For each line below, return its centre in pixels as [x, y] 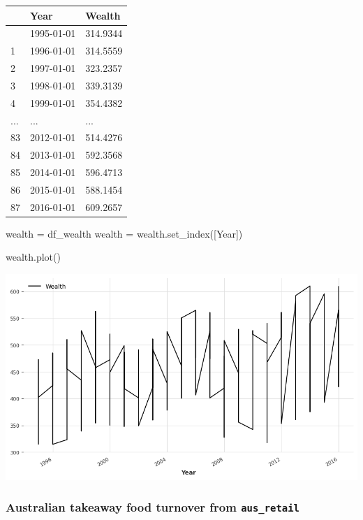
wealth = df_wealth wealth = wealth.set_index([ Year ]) [124, 233]
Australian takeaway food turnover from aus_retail [153, 507]
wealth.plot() [33, 257]
